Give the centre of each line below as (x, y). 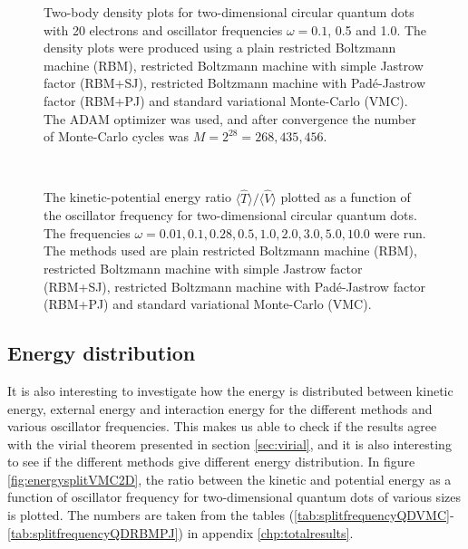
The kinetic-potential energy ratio (137, 197)
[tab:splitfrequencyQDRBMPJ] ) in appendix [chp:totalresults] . (180, 532)
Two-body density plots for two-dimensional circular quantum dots (229, 12)
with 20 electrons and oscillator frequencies (163, 29)
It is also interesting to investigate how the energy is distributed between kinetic (230, 390)
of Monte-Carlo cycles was (116, 136)
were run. (400, 232)
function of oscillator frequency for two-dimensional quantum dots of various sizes (234, 497)
